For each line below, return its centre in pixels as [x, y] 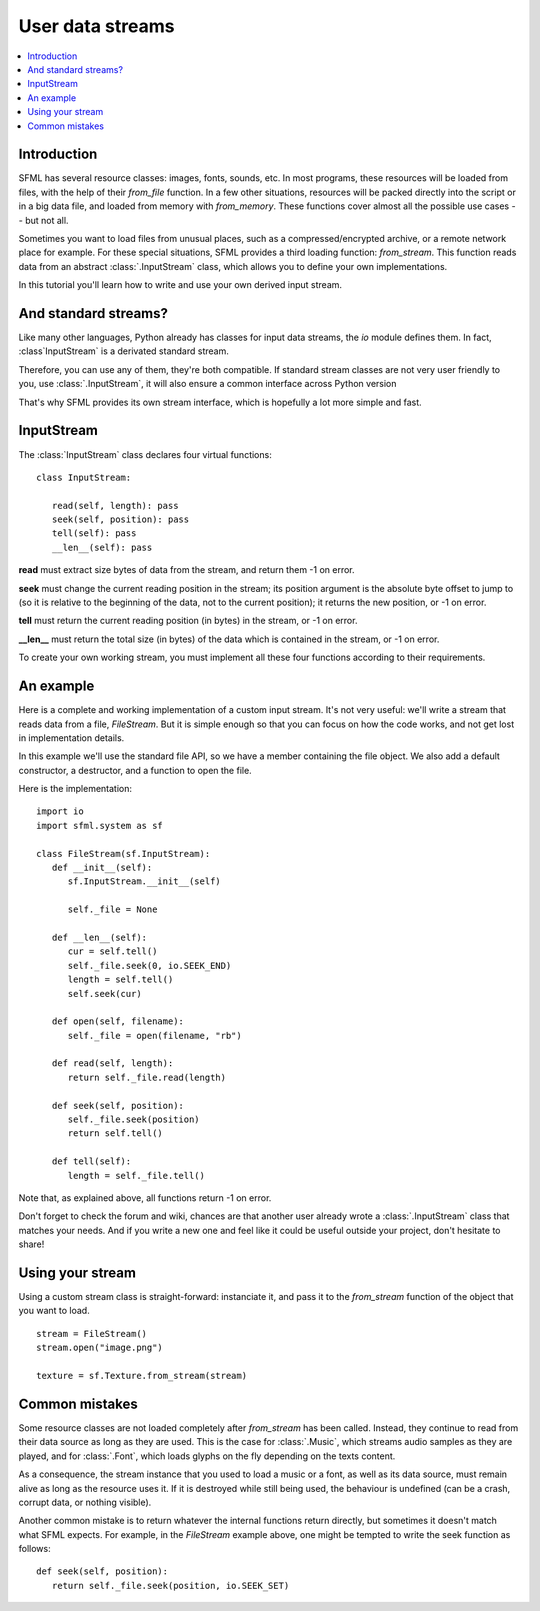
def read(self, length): [112, 1063]
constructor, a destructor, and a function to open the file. [135, 770]
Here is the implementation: [75, 789]
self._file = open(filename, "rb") [154, 1035]
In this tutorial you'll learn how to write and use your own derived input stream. [180, 285]
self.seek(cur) [104, 993]
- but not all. [43, 220]
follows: [34, 1549]
